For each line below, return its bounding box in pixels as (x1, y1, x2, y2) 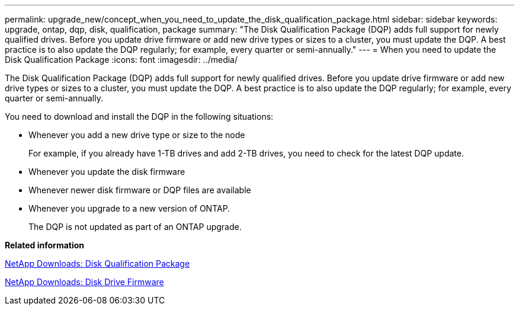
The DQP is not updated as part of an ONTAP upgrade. (28, 222, 242, 232)
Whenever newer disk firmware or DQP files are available (28, 185, 251, 195)
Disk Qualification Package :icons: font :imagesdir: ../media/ (5, 55, 238, 65)
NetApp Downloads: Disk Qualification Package (5, 258, 190, 269)
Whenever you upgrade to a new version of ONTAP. (28, 203, 230, 213)
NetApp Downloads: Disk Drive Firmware (5, 277, 164, 287)
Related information (5, 240, 85, 250)
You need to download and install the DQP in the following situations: (5, 111, 274, 122)
